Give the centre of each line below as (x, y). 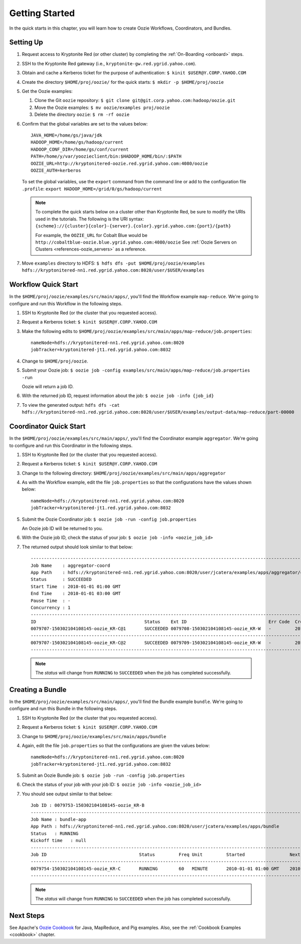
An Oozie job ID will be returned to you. (62, 528)
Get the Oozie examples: (47, 91)
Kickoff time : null (59, 841)
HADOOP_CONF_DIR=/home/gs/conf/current (80, 149)
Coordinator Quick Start (47, 427)
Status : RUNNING (55, 833)
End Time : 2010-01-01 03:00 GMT (76, 594)
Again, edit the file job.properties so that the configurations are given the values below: (116, 745)
